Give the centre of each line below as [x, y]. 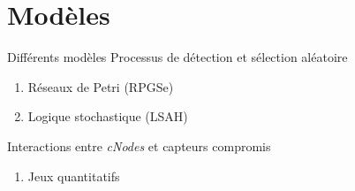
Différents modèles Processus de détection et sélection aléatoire [177, 57]
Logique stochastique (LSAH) [108, 116]
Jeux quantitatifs [74, 176]
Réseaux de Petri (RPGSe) [101, 86]
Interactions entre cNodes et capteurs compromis [139, 145]
